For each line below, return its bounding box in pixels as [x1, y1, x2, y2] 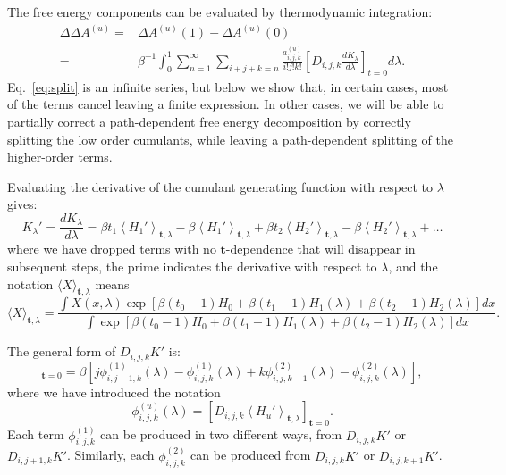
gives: [7, 195, 38, 213]
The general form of [7, 342, 116, 361]
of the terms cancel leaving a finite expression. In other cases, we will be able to [7, 95, 444, 113]
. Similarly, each [66, 446, 155, 464]
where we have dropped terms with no [7, 239, 216, 258]
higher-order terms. [7, 147, 113, 166]
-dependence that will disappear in [225, 239, 416, 258]
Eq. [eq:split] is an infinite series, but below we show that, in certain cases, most [7, 77, 449, 96]
